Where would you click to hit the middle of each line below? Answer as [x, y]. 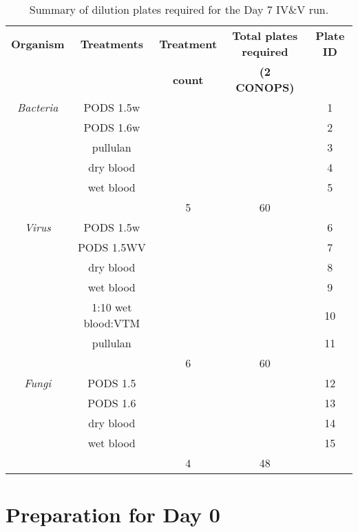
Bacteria [38, 107]
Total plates [265, 35]
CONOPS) [265, 87]
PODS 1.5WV [112, 247]
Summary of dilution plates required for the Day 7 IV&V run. [179, 9]
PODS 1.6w [112, 127]
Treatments [112, 43]
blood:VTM [112, 323]
